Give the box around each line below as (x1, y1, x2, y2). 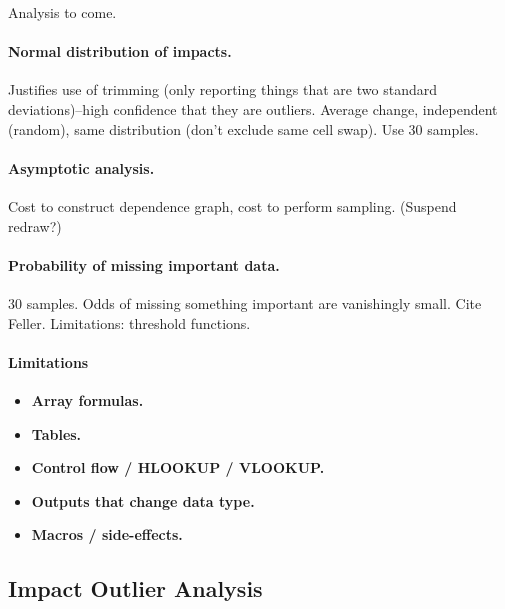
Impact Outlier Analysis (8, 573, 263, 604)
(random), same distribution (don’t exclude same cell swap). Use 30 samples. (8, 118, 479, 139)
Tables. (31, 423, 82, 444)
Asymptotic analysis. (8, 157, 155, 178)
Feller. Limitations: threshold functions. (8, 312, 251, 333)
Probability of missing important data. (8, 254, 280, 275)
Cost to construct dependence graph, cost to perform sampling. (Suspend (8, 195, 457, 216)
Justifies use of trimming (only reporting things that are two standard (8, 79, 437, 100)
